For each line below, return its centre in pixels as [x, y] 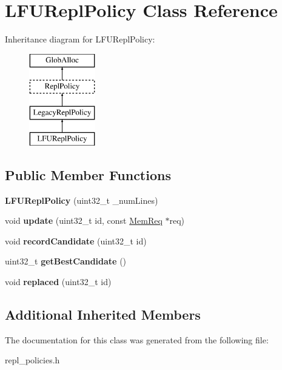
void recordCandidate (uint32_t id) [76, 240]
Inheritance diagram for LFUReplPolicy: [80, 39]
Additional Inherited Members [103, 314]
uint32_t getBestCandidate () [66, 261]
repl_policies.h [32, 360]
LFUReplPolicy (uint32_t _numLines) [82, 200]
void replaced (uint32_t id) [58, 282]
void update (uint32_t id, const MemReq [84, 220]
